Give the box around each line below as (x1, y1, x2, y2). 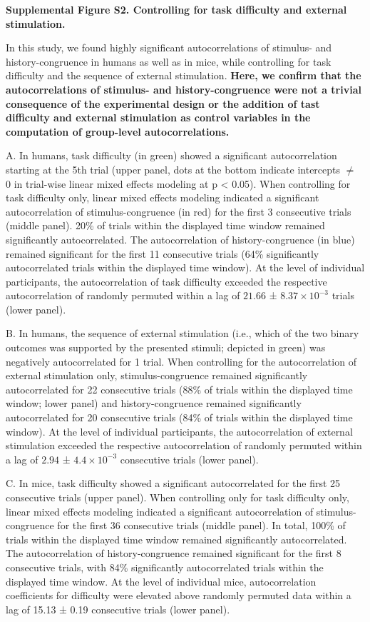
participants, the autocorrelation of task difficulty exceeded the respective (6, 274, 327, 289)
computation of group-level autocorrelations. (6, 124, 230, 139)
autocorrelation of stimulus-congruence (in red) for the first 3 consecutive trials (6, 204, 351, 219)
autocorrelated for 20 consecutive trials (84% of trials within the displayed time (6, 410, 353, 425)
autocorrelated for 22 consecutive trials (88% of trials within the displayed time (6, 381, 353, 396)
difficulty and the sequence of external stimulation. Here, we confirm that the (6, 68, 361, 83)
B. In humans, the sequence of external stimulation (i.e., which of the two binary (6, 326, 359, 341)
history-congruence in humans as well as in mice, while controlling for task (6, 54, 332, 69)
